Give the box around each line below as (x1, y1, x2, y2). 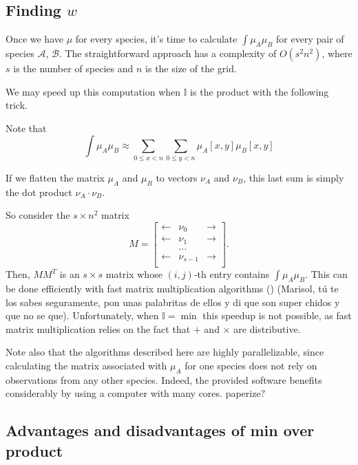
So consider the (6, 208, 70, 222)
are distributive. (233, 321, 301, 336)
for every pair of (276, 32, 344, 46)
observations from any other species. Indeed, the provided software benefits (6, 372, 322, 387)
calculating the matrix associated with (6, 358, 167, 372)
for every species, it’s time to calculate (75, 32, 238, 46)
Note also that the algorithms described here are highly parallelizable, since (6, 345, 324, 359)
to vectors (156, 170, 198, 184)
